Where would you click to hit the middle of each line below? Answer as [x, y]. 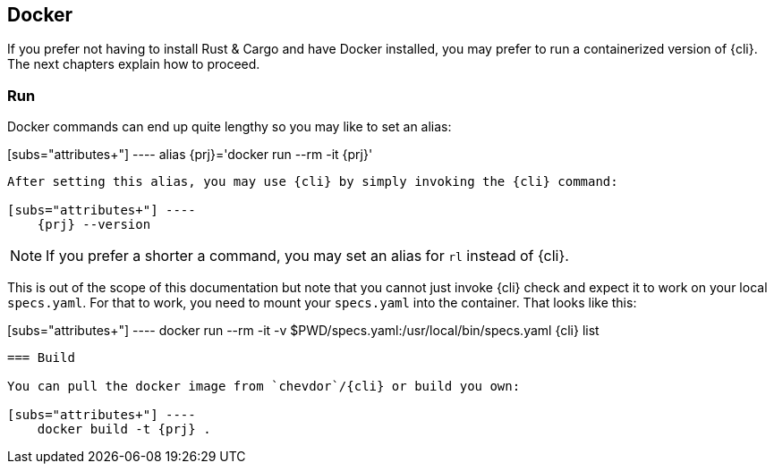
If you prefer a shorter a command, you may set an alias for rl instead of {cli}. [307, 256]
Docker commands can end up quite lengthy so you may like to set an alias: [230, 127]
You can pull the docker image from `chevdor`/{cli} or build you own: [264, 387]
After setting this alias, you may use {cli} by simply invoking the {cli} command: [313, 182]
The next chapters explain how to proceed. [134, 64]
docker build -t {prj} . [124, 429]
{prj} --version [94, 225]
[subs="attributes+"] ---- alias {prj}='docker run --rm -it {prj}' [190, 155]
